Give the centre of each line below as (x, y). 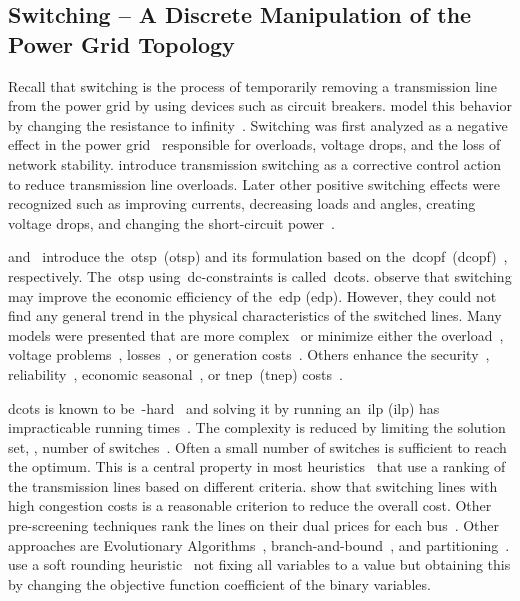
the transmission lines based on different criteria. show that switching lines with (253, 485)
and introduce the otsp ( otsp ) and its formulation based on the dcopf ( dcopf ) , (258, 256)
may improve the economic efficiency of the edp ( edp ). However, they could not (252, 295)
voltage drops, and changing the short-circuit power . (172, 222)
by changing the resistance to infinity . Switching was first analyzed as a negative (258, 124)
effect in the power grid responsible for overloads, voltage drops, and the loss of (254, 144)
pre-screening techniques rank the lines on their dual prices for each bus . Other (254, 525)
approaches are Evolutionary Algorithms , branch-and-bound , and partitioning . (259, 544)
